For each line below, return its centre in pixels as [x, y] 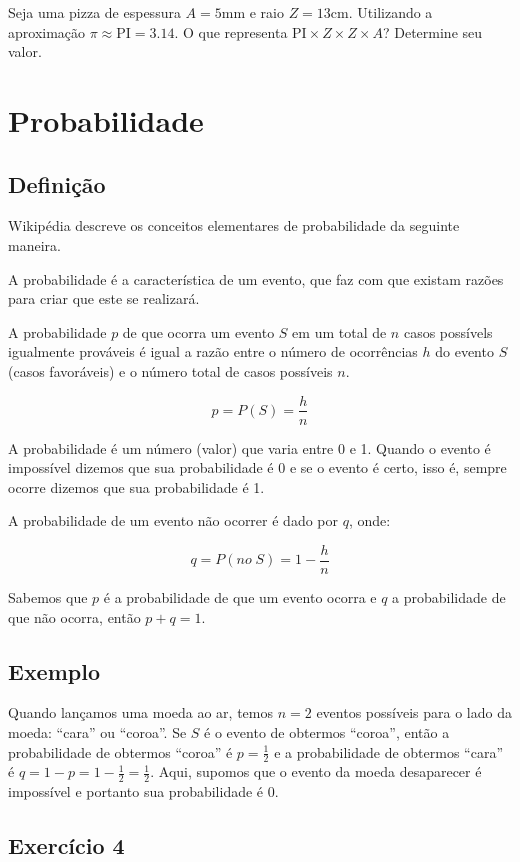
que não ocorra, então [74, 616]
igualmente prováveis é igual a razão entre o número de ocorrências [213, 351]
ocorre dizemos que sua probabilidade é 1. [136, 486]
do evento [464, 351]
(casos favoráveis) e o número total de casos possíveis [170, 370]
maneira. [34, 244]
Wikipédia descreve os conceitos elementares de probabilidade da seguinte [234, 225]
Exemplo [54, 670]
